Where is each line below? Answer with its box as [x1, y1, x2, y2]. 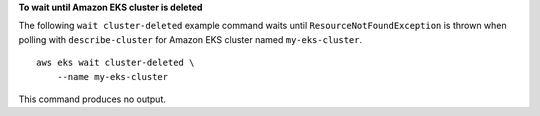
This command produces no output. [18, 93, 167, 105]
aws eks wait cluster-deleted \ [36, 57, 195, 69]
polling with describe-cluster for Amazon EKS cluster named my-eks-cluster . [18, 33, 363, 45]
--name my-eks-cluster [56, 71, 169, 82]
